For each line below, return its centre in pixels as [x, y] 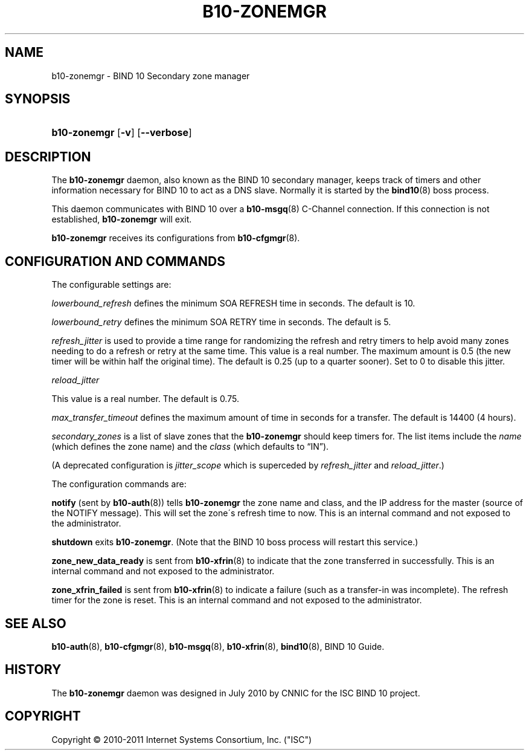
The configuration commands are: [119, 484]
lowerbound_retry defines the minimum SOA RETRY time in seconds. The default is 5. [221, 322]
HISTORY [33, 670]
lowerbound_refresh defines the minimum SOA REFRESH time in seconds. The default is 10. [233, 303]
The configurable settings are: [111, 285]
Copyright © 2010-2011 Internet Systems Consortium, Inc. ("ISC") [182, 739]
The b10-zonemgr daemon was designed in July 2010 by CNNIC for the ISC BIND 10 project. [236, 693]
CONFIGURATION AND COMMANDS [115, 261]
